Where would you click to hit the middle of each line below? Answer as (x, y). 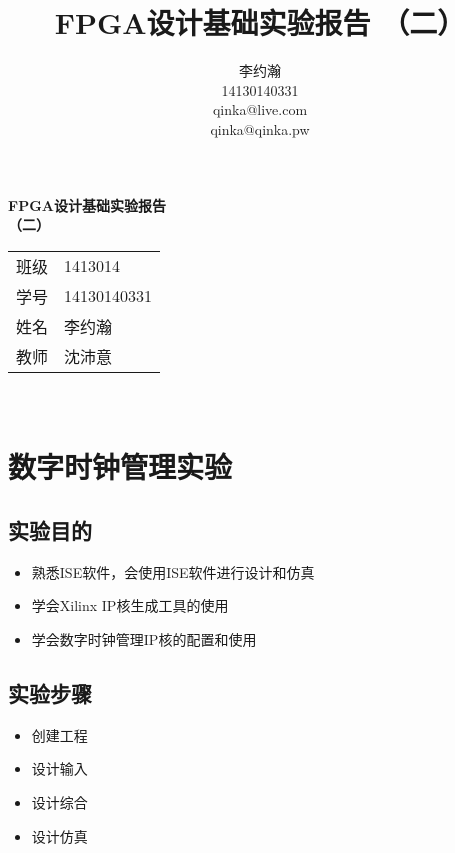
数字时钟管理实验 (120, 466)
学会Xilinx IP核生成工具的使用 (130, 605)
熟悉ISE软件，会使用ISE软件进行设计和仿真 (173, 571)
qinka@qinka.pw (260, 128)
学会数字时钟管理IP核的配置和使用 (144, 639)
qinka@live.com (260, 109)
